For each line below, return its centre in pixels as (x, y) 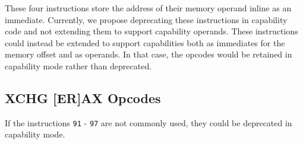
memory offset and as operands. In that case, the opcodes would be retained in (149, 54)
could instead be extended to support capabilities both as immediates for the (145, 42)
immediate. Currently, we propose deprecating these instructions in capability (146, 19)
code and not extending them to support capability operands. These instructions (151, 31)
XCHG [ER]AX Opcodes (83, 97)
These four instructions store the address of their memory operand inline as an (148, 8)
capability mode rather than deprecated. (78, 65)
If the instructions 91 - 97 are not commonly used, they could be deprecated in (149, 122)
